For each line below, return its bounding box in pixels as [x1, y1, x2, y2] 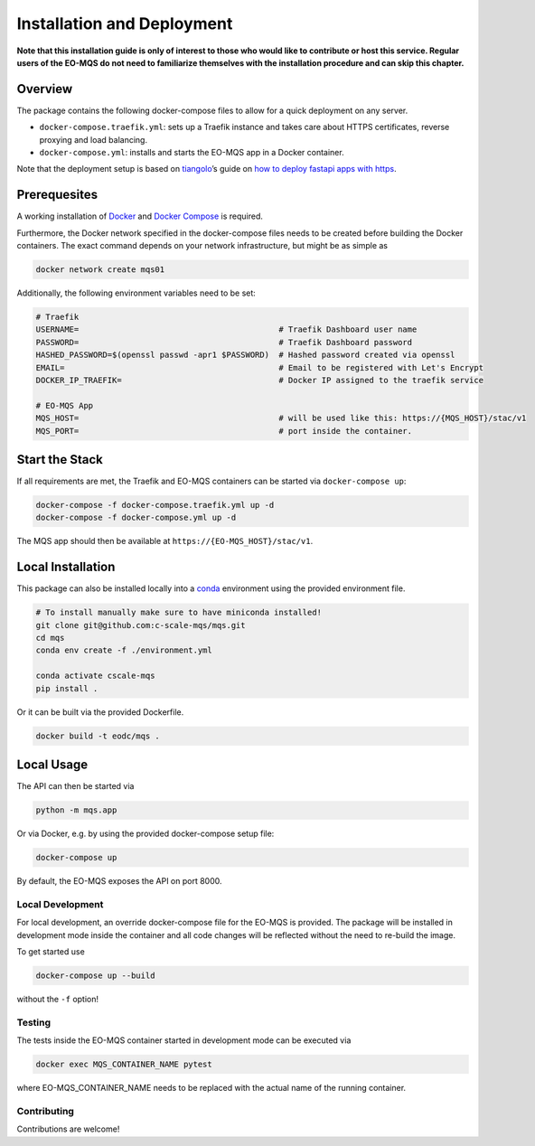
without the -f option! [16, 993, 99, 1004]
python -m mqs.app [35, 805, 117, 815]
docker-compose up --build [35, 970, 155, 981]
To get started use [16, 945, 85, 957]
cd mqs [35, 633, 65, 643]
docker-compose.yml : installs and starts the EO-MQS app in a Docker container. [39, 147, 344, 158]
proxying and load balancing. [39, 134, 148, 145]
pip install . [35, 683, 99, 693]
